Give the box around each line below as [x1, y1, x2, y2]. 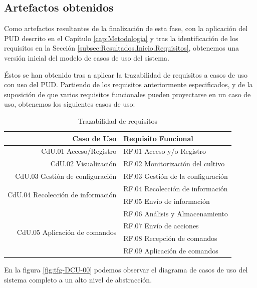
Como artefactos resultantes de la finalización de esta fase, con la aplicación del [4, 23, 248, 34]
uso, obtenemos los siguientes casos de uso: [4, 99, 135, 109]
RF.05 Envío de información [123, 195, 210, 206]
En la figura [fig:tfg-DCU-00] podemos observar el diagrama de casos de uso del [4, 264, 248, 275]
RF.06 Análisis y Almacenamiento [123, 208, 228, 218]
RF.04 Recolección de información [123, 183, 228, 193]
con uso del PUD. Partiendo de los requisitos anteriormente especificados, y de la [4, 79, 253, 90]
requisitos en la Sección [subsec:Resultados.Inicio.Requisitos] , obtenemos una [4, 43, 239, 53]
